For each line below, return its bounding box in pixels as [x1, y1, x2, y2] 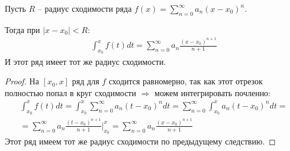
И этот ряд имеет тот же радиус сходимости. [5, 55, 166, 67]
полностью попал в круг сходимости [5, 86, 136, 99]
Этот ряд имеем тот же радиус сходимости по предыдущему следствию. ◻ [5, 135, 276, 147]
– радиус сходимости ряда [37, 2, 132, 14]
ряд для [72, 75, 99, 87]
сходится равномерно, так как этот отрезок [108, 75, 263, 87]
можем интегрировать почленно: [154, 86, 271, 99]
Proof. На [5, 75, 39, 87]
